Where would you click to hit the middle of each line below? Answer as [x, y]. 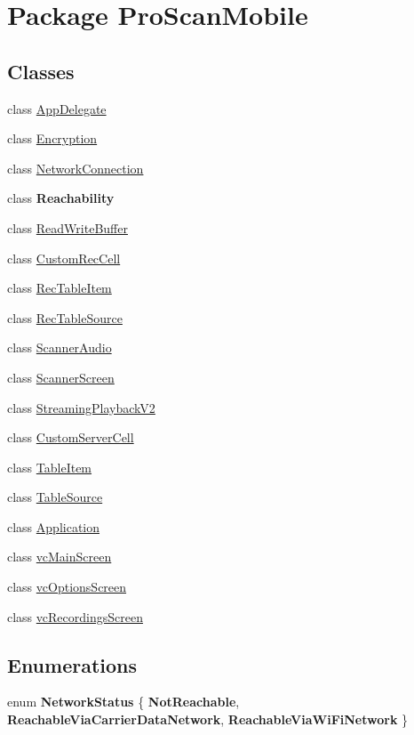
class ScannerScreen [61, 377]
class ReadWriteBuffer [68, 227]
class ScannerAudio [60, 347]
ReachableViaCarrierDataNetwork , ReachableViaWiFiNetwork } [208, 719]
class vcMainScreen [60, 557]
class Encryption [52, 138]
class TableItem [50, 467]
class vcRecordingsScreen [75, 616]
